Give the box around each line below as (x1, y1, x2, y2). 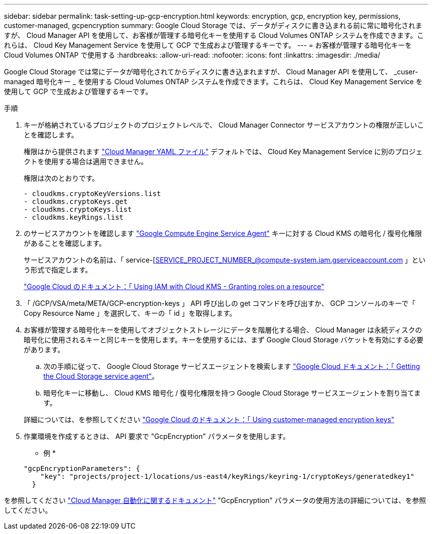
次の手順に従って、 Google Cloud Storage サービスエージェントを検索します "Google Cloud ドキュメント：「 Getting (43, 362, 420, 370)
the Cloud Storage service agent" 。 (43, 372, 159, 380)
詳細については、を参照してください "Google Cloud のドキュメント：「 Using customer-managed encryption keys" (24, 415, 395, 424)
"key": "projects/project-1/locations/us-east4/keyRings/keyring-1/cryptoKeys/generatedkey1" (40, 472, 415, 480)
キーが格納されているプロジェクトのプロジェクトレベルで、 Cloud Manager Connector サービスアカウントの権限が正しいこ (24, 121, 424, 129)
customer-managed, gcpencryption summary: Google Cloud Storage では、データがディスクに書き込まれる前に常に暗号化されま (4, 21, 422, 30)
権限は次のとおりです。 (24, 174, 99, 182)
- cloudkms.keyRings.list (24, 213, 124, 221)
